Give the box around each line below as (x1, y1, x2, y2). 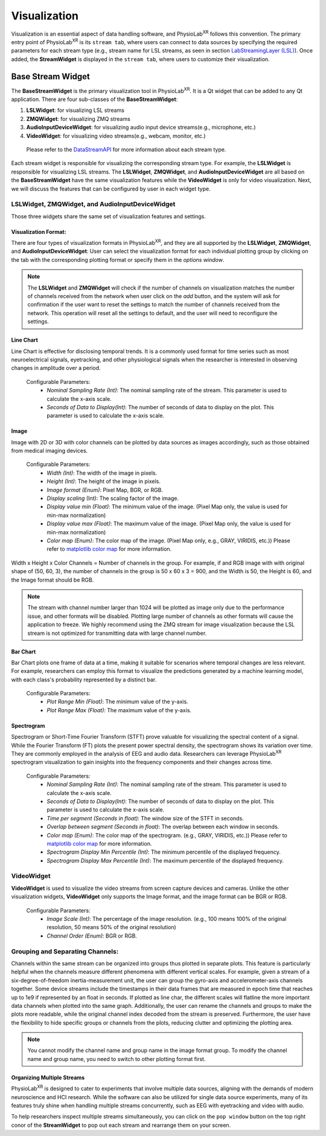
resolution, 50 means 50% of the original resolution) (46, 924, 176, 931)
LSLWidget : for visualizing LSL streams (26, 106, 125, 114)
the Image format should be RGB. (11, 576, 94, 583)
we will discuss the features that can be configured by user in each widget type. (11, 185, 211, 192)
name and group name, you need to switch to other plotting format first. (27, 1055, 206, 1062)
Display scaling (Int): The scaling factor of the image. (46, 495, 179, 502)
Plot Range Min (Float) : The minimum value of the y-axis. (46, 698, 188, 706)
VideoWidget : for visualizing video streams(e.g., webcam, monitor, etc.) (26, 132, 206, 139)
